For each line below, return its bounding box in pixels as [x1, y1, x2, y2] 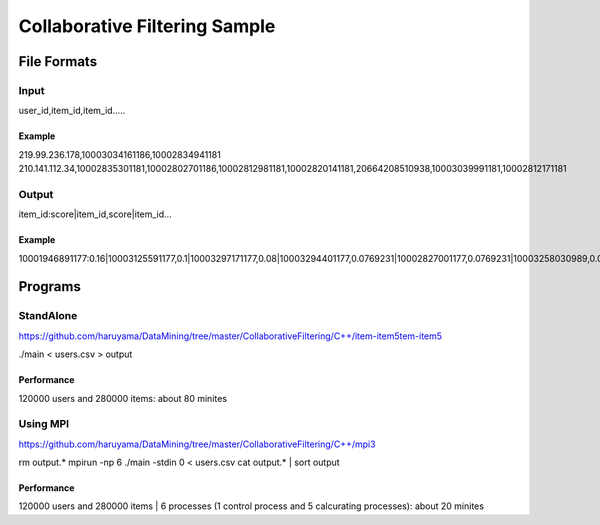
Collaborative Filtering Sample [18, 15, 276, 37]
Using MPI [18, 417, 70, 431]
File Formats [18, 53, 98, 70]
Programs [18, 278, 82, 295]
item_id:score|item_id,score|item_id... [18, 208, 172, 220]
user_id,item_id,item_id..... [18, 105, 126, 117]
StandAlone [18, 309, 78, 323]
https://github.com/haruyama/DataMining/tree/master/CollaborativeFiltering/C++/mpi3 [18, 438, 376, 450]
